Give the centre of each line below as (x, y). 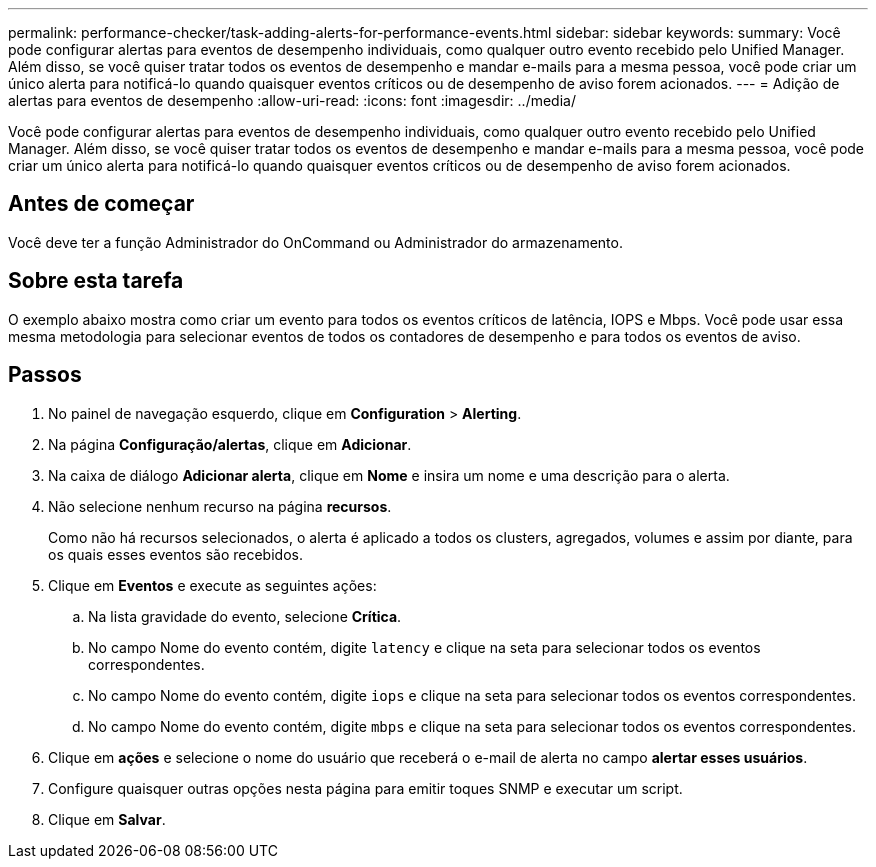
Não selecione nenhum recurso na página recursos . (220, 506)
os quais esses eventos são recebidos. (175, 554)
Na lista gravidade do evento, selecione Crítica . (245, 616)
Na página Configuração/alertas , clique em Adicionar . (230, 444)
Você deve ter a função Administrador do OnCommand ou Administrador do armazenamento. (315, 242)
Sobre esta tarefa (96, 281)
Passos (45, 375)
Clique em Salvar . (107, 819)
